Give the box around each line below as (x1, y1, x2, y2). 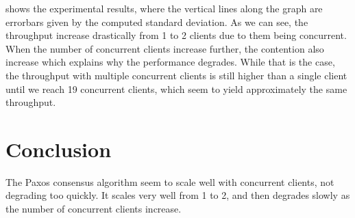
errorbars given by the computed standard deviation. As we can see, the (5, 14, 308, 29)
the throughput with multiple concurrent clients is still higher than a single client (5, 68, 347, 82)
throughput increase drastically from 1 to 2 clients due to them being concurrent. (5, 28, 347, 42)
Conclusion (5, 135, 112, 163)
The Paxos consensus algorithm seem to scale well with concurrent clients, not (5, 174, 334, 189)
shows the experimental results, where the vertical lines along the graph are (5, 1, 323, 15)
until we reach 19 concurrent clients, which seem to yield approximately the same (5, 81, 347, 96)
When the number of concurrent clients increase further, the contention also (5, 41, 324, 55)
